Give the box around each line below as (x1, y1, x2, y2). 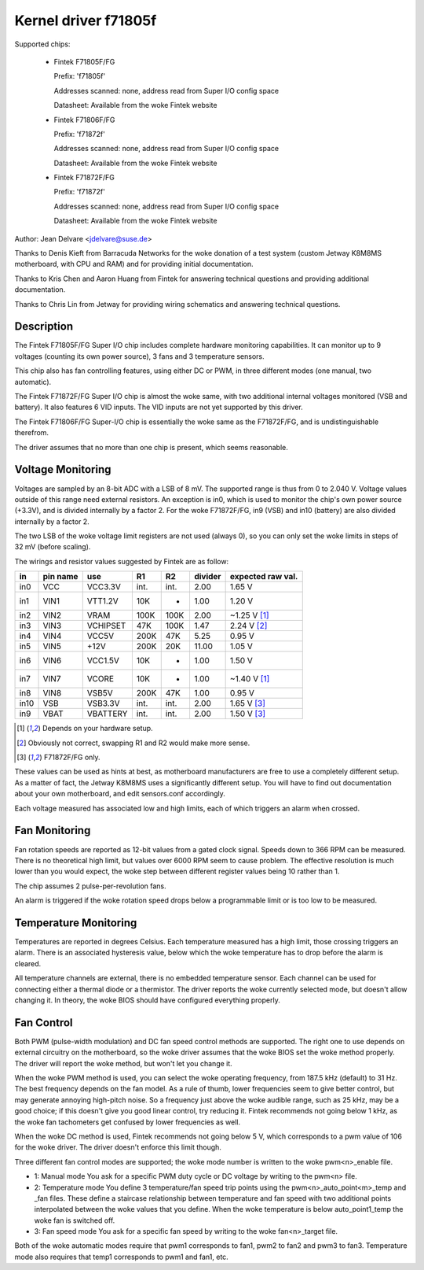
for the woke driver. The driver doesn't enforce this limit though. (14, 1143, 221, 1152)
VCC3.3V (86, 581, 122, 593)
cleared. (14, 958, 42, 968)
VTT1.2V (86, 596, 119, 607)
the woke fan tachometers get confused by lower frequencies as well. (14, 1117, 241, 1127)
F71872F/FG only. (43, 752, 101, 762)
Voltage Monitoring (14, 463, 111, 476)
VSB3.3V (86, 698, 120, 709)
